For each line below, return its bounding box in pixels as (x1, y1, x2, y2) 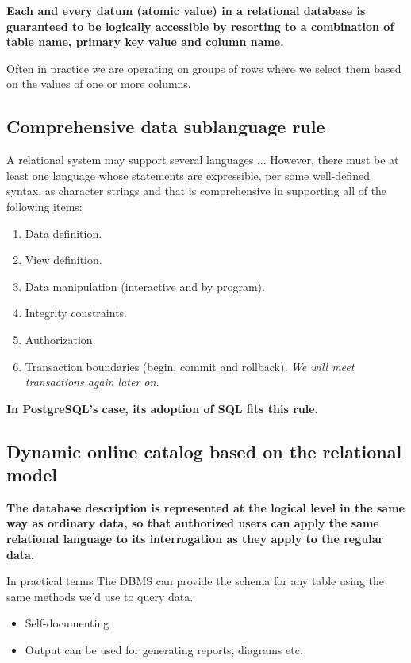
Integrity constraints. (25, 305, 127, 321)
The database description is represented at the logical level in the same (6, 499, 405, 515)
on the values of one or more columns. (6, 75, 191, 92)
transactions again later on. (25, 374, 159, 390)
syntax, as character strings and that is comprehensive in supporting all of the (6, 182, 387, 199)
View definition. (25, 251, 102, 268)
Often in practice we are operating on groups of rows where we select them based (6, 59, 401, 76)
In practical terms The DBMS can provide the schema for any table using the (6, 573, 384, 589)
